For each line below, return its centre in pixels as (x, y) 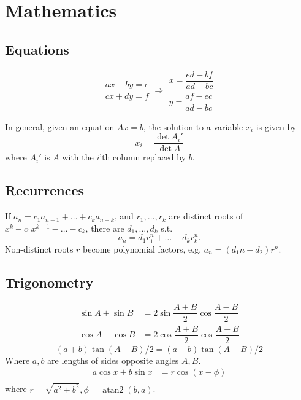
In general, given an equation (60, 126)
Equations (37, 49)
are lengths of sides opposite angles (113, 360)
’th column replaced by (143, 157)
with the (78, 157)
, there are (105, 228)
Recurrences (45, 190)
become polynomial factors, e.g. (142, 249)
